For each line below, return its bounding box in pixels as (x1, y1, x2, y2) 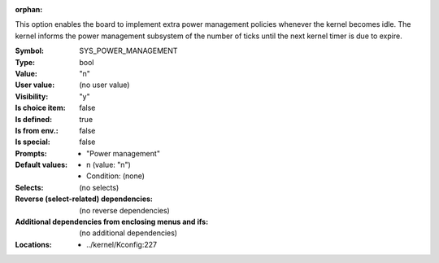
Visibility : (15, 91, 49, 101)
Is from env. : (15, 125, 59, 135)
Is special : (15, 137, 50, 147)
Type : (15, 57, 36, 67)
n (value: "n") (86, 160, 132, 170)
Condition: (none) (86, 171, 146, 181)
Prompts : (15, 148, 48, 158)
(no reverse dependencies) (79, 205, 170, 215)
